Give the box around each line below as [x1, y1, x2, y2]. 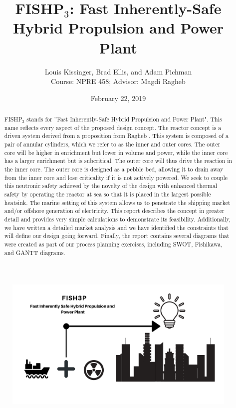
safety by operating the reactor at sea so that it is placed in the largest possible [4, 189, 211, 198]
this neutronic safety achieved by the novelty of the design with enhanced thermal [4, 181, 218, 190]
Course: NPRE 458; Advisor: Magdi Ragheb [51, 76, 186, 86]
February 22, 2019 [90, 92, 146, 103]
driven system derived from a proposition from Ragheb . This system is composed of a [4, 131, 229, 140]
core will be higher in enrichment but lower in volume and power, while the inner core [4, 148, 228, 156]
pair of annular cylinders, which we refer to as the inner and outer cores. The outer [4, 140, 221, 148]
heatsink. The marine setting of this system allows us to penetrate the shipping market [4, 198, 231, 206]
